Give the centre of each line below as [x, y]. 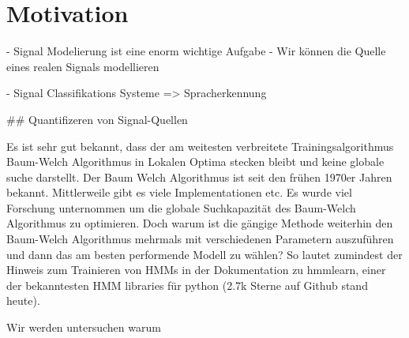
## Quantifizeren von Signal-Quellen [97, 119]
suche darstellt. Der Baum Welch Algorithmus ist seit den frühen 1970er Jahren [199, 177]
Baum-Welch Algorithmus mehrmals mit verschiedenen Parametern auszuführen [200, 239]
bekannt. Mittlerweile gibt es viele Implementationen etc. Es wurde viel [179, 192]
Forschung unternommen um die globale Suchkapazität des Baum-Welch [181, 207]
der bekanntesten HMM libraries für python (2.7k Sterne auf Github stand [187, 285]
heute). [23, 300]
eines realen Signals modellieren [83, 66]
